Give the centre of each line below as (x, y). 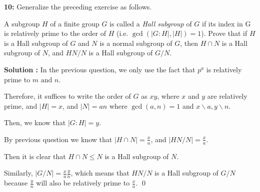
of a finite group (75, 23)
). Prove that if (224, 33)
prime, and (21, 105)
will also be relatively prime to (83, 183)
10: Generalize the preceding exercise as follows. (78, 6)
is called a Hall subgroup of (151, 23)
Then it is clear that (35, 156)
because (16, 183)
